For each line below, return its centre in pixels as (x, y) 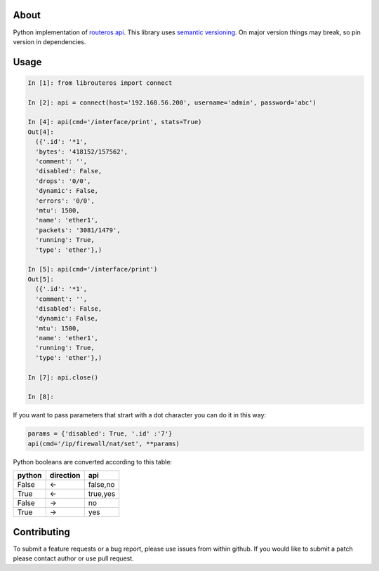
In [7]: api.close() (63, 377)
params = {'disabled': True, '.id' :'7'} (100, 434)
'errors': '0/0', (65, 201)
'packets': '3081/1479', (78, 230)
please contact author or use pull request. (74, 558)
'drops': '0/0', (63, 181)
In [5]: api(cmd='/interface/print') (93, 269)
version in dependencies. (49, 41)
